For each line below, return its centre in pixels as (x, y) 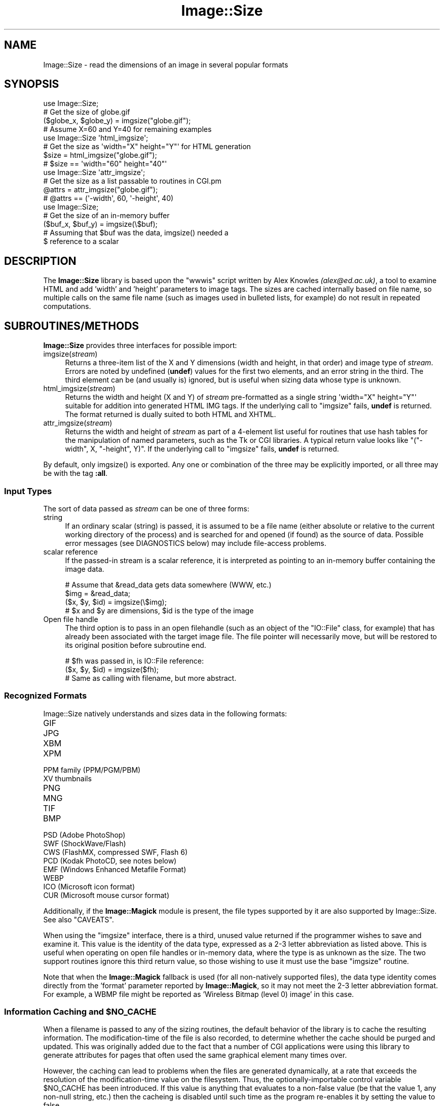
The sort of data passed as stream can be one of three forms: (146, 508)
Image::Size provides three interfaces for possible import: (140, 345)
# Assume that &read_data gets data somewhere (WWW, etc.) (168, 584)
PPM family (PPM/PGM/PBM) (92, 770)
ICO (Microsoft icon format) (89, 886)
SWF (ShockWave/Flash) (85, 843)
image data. (85, 569)
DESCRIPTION (40, 261)
